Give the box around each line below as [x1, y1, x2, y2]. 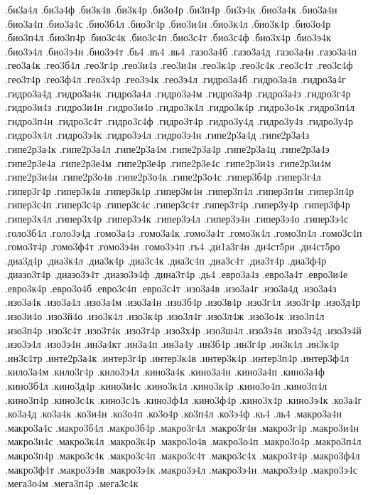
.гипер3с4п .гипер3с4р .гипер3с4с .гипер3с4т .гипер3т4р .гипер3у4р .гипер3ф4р [5, 197, 350, 212]
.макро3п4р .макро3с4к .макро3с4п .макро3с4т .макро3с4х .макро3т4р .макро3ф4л [5, 448, 360, 462]
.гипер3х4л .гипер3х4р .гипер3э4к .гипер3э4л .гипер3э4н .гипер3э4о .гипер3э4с [5, 211, 349, 225]
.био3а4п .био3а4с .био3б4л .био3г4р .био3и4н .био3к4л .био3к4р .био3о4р [5, 16, 331, 31]
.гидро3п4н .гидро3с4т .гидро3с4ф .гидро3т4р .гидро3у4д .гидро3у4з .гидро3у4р [5, 113, 354, 128]
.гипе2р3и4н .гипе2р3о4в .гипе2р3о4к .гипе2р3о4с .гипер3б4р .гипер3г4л [5, 169, 321, 184]
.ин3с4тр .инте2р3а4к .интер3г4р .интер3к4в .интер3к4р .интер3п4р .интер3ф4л [5, 350, 350, 365]
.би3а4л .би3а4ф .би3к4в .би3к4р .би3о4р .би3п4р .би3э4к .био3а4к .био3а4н [5, 2, 337, 16]
